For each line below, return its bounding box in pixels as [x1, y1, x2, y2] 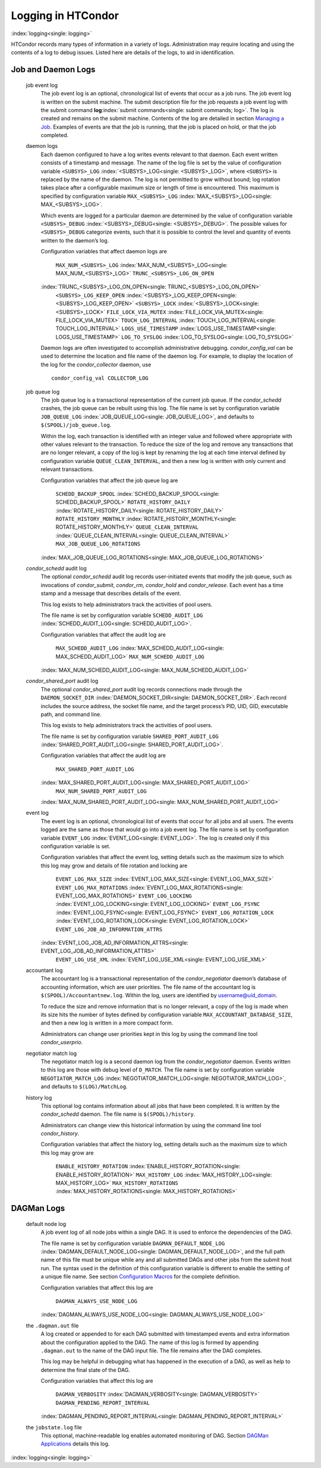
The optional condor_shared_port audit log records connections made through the [40, 685, 243, 693]
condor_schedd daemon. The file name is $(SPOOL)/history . [40, 1110, 196, 1118]
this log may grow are [40, 1149, 94, 1156]
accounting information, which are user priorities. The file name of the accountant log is [40, 983, 256, 991]
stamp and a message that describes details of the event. [40, 590, 181, 597]
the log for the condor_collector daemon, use [40, 361, 152, 368]
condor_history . [40, 1130, 80, 1137]
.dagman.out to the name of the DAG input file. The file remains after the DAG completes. [40, 1347, 262, 1354]
